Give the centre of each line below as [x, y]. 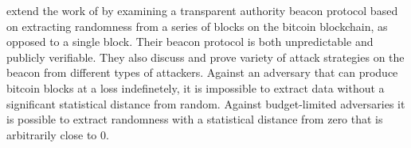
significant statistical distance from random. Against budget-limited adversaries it [206, 103]
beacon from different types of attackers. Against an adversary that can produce [202, 72]
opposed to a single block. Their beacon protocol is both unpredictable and [190, 42]
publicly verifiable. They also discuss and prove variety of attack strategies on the [205, 57]
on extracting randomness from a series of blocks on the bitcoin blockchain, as [197, 26]
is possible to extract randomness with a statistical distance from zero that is [195, 119]
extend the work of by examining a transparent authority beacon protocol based [202, 10]
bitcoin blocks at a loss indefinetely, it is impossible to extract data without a [196, 87]
